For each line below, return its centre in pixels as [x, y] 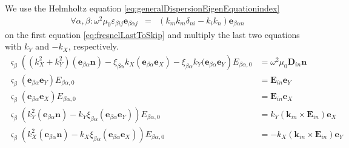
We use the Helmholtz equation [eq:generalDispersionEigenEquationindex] [142, 8]
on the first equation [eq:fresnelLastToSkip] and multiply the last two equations [152, 34]
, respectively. [93, 46]
